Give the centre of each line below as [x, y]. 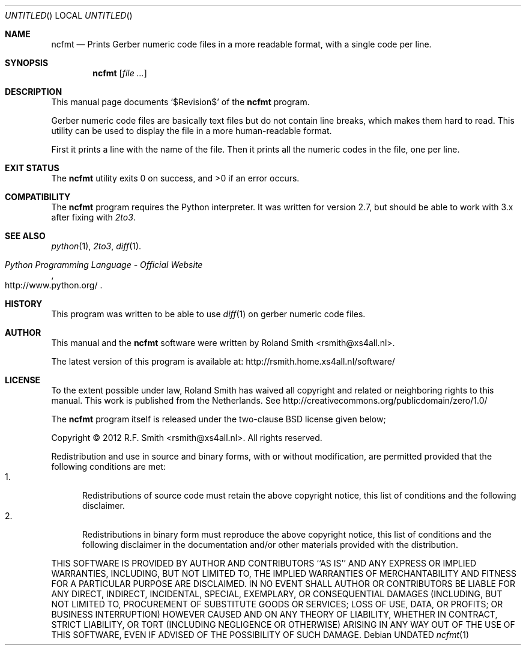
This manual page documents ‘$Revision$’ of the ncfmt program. [180, 102]
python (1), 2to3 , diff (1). [96, 246]
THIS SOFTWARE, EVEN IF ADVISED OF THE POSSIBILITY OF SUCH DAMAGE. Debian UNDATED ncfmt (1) [260, 635]
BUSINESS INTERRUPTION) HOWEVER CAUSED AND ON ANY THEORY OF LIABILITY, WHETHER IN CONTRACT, [274, 614]
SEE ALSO [25, 236]
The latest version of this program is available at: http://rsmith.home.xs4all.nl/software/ [223, 361]
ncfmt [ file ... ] [120, 73]
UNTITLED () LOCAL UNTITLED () [69, 15]
